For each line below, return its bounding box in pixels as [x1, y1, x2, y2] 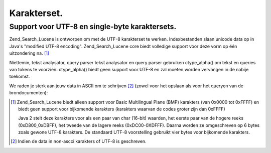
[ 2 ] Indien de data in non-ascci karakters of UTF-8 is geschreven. [11, 138, 147, 144]
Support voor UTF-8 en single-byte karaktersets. [9, 22, 177, 31]
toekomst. [9, 73, 30, 80]
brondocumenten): [9, 90, 48, 96]
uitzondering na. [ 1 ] [9, 50, 50, 56]
